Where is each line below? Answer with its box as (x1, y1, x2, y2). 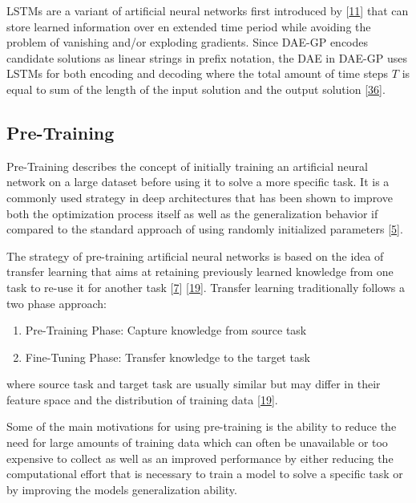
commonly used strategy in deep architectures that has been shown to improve (6, 189, 393, 205)
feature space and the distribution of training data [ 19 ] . (6, 391, 278, 408)
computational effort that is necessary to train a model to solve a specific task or (6, 465, 403, 482)
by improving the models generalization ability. (6, 481, 237, 497)
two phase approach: (6, 294, 107, 311)
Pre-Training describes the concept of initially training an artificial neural (6, 157, 368, 174)
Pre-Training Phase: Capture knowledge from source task (25, 322, 307, 339)
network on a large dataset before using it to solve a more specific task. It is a (6, 173, 390, 190)
